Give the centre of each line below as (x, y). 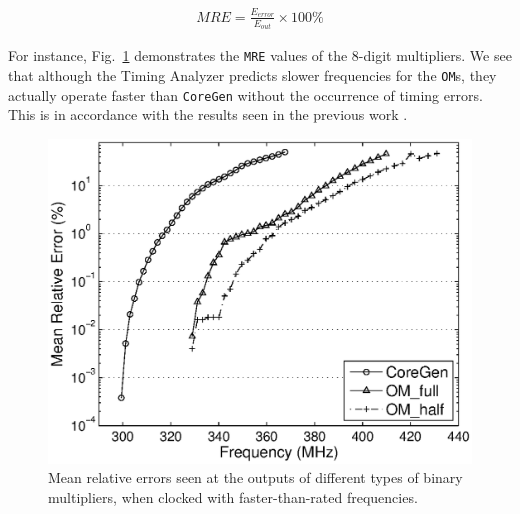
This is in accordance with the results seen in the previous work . (208, 114)
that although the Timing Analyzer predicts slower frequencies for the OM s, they (252, 74)
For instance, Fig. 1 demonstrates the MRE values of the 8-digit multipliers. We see (260, 55)
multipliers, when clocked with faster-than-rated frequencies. (233, 497)
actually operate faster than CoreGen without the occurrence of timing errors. (245, 94)
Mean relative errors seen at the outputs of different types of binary (255, 477)
